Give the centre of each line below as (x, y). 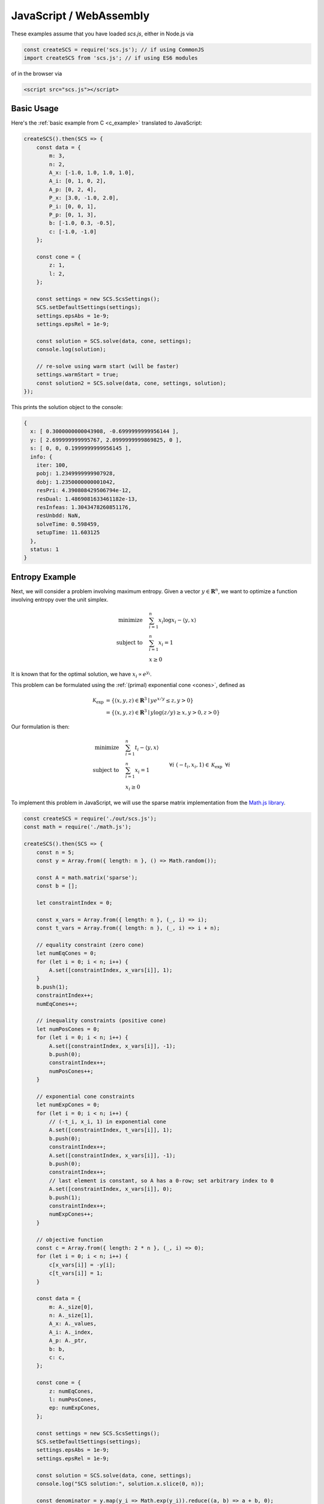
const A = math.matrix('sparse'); (87, 877)
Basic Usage (35, 109)
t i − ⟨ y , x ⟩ (147, 748)
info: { (41, 457)
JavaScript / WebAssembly (80, 16)
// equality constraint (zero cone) (90, 945)
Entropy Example (43, 577)
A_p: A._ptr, (68, 1341)
